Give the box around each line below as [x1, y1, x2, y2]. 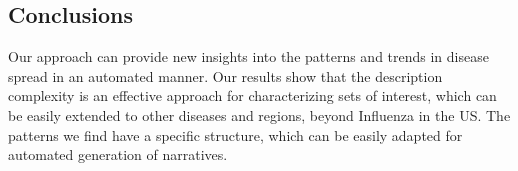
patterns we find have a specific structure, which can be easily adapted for [8, 124, 463, 145]
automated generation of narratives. [8, 144, 228, 165]
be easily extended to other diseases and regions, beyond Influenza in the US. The [8, 104, 511, 125]
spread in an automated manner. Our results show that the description [8, 65, 443, 86]
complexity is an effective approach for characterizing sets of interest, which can [8, 85, 497, 106]
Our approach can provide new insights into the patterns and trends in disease [8, 46, 489, 67]
